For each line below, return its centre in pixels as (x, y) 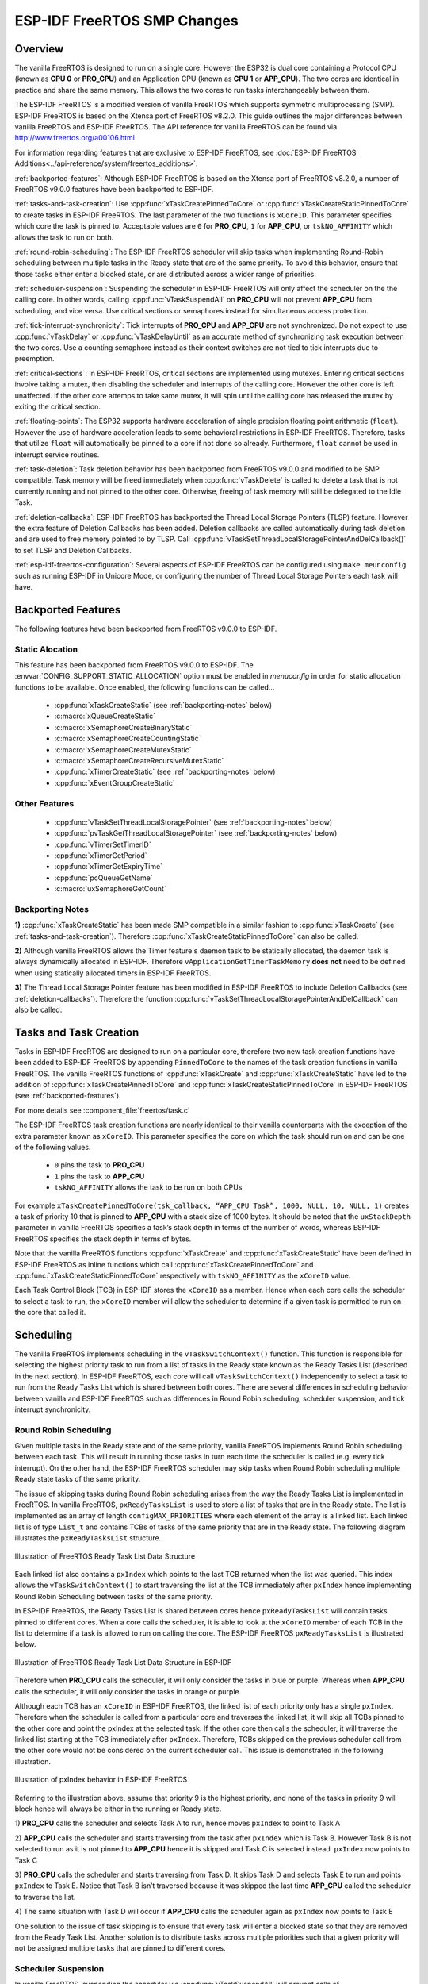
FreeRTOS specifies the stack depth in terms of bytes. (103, 1239)
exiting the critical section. (57, 406)
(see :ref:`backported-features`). (68, 1096)
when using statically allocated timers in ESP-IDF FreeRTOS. (113, 973)
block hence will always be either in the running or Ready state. (118, 1809)
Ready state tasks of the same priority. (78, 1479)
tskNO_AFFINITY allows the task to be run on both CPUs (148, 1187)
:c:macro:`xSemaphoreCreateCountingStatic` (128, 739)
